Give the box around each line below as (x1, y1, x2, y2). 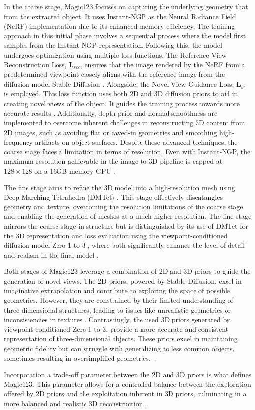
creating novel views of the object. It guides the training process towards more (4, 98, 240, 108)
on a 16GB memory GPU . (34, 165, 115, 176)
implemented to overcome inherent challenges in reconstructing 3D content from (4, 117, 245, 127)
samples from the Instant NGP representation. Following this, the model (4, 40, 222, 50)
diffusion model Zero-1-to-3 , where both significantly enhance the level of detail (4, 240, 245, 250)
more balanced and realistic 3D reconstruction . (4, 398, 147, 409)
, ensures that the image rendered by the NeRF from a (80, 59, 245, 69)
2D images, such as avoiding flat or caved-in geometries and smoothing (4, 127, 217, 137)
